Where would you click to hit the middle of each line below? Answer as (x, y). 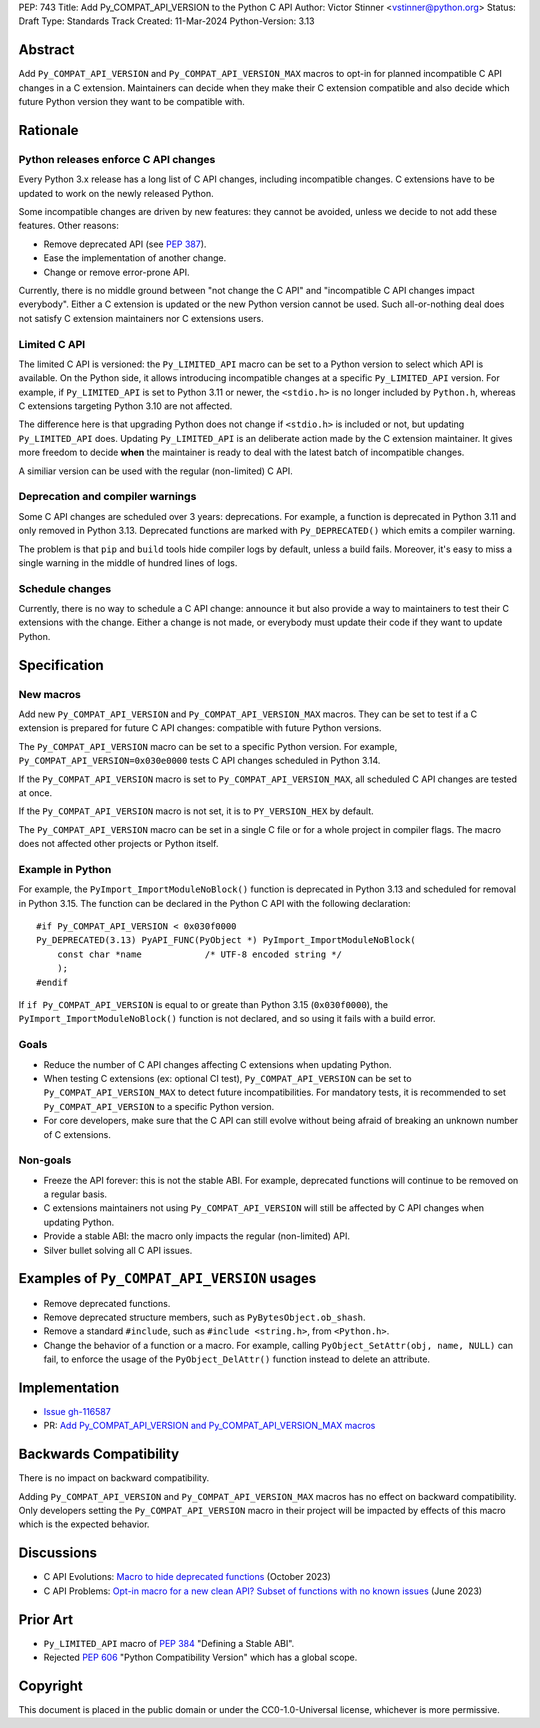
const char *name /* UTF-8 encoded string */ (199, 954)
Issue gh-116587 (77, 1411)
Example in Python (65, 869)
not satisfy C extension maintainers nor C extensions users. (141, 318)
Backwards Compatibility (99, 1454)
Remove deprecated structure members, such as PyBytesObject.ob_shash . (204, 1317)
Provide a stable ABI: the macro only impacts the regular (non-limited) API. (196, 1236)
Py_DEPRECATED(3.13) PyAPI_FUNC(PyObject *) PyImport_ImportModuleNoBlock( (226, 940)
